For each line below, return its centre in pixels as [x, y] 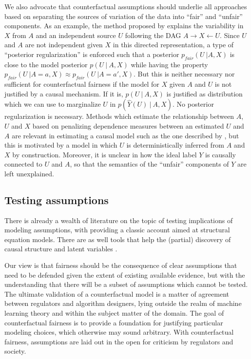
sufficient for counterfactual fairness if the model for [82, 84]
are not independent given [64, 45]
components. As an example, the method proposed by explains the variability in [124, 26]
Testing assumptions [57, 199]
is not [223, 84]
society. [15, 351]
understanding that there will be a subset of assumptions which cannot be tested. [126, 284]
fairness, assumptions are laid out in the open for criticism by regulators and [119, 341]
